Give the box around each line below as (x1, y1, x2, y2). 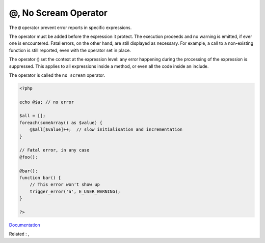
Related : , (9, 231, 29, 237)
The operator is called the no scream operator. (9, 72, 106, 78)
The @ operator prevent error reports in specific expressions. (9, 25, 132, 30)
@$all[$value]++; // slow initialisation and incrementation (29, 127, 183, 132)
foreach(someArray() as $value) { (19, 120, 103, 125)
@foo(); (19, 154, 38, 160)
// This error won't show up (29, 182, 100, 187)
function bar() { (19, 175, 61, 181)
